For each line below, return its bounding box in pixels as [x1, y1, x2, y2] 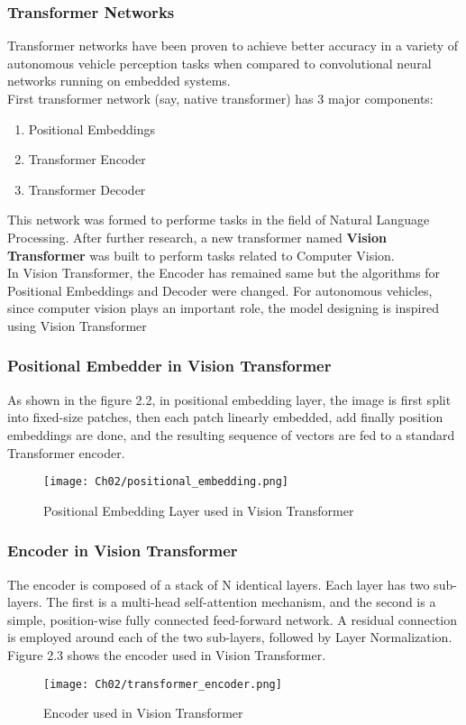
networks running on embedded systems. [7, 71, 231, 90]
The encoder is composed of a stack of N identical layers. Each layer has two [7, 574, 430, 593]
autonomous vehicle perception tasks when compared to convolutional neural [7, 53, 432, 72]
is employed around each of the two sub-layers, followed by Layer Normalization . [7, 628, 452, 647]
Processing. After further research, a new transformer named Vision [7, 227, 387, 246]
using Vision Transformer [7, 316, 147, 335]
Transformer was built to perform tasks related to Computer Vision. [7, 245, 395, 264]
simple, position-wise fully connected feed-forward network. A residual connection [7, 610, 458, 629]
